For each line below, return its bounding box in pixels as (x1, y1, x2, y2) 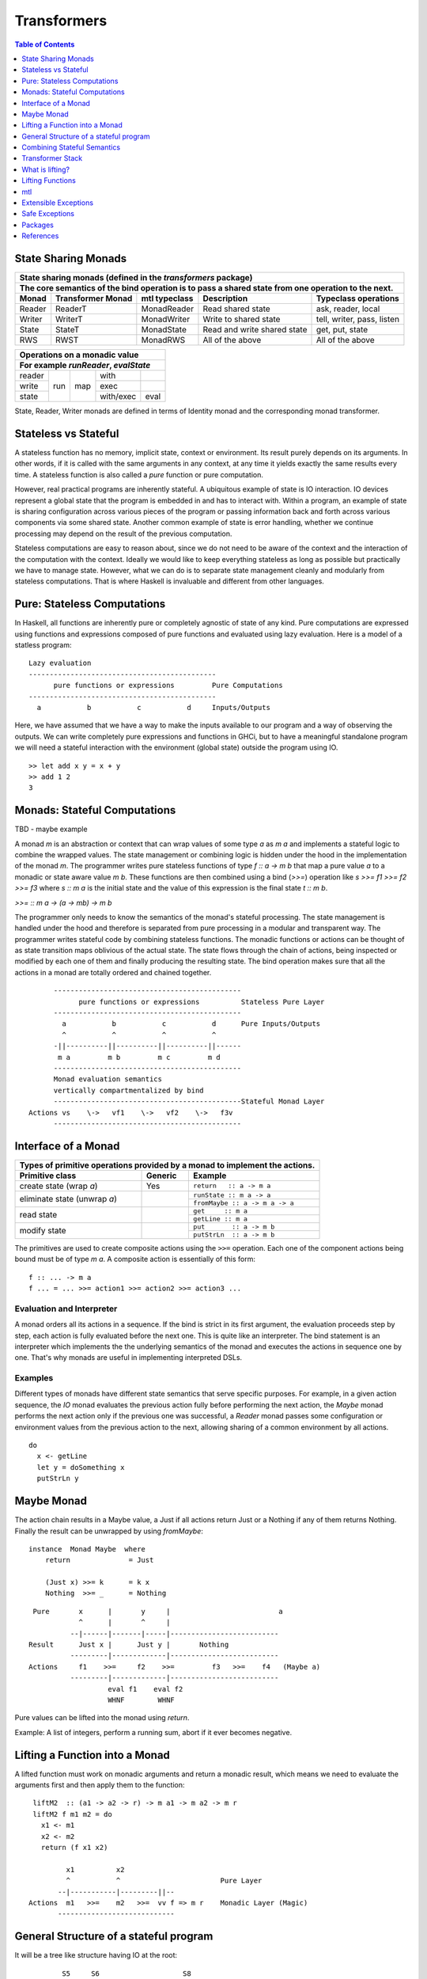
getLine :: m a (193, 1214, 248, 1223)
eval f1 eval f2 (108, 1685, 183, 1693)
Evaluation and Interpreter (14, 1303, 118, 1314)
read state (19, 1210, 58, 1221)
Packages (21, 220, 55, 230)
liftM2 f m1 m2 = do (32, 1810, 112, 1818)
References (21, 231, 59, 241)
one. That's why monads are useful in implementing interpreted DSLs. (14, 1353, 243, 1362)
